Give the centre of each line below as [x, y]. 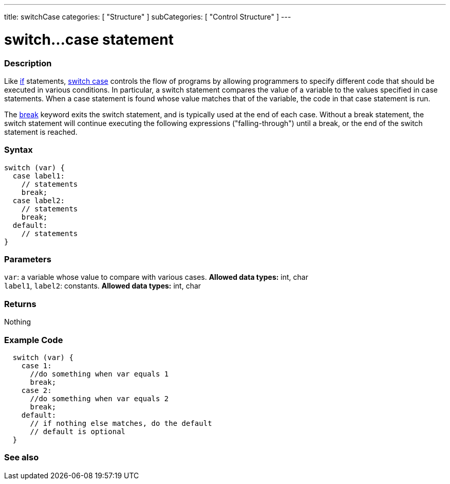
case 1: [36, 365]
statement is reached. [41, 132]
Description [28, 63]
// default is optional [78, 431]
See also [22, 458]
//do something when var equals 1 [99, 374]
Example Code [34, 340]
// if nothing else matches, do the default [121, 423]
